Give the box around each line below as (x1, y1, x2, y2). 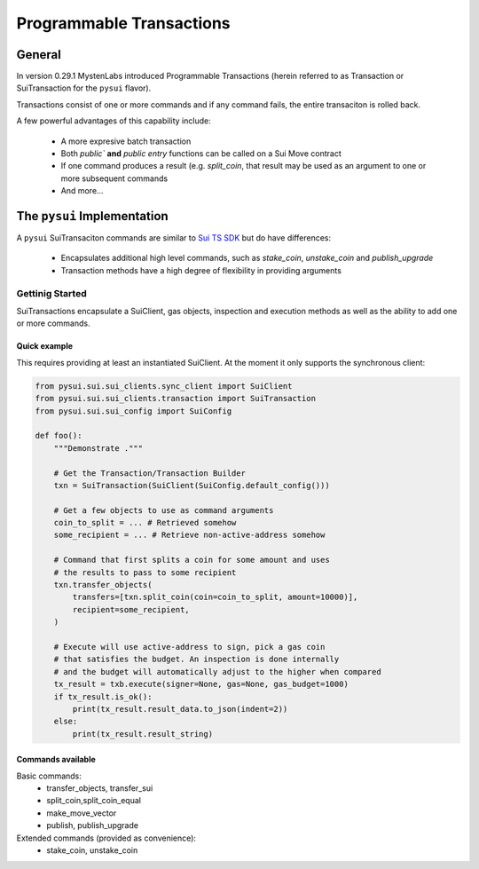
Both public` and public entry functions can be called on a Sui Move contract (60, 148, 342, 159)
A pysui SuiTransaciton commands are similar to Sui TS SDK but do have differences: (16, 233, 332, 243)
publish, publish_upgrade (46, 820, 139, 831)
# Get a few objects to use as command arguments (53, 505, 274, 515)
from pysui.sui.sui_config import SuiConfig (35, 406, 232, 416)
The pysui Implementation (16, 209, 169, 224)
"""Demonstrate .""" (53, 443, 144, 453)
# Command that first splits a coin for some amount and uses (53, 555, 330, 565)
